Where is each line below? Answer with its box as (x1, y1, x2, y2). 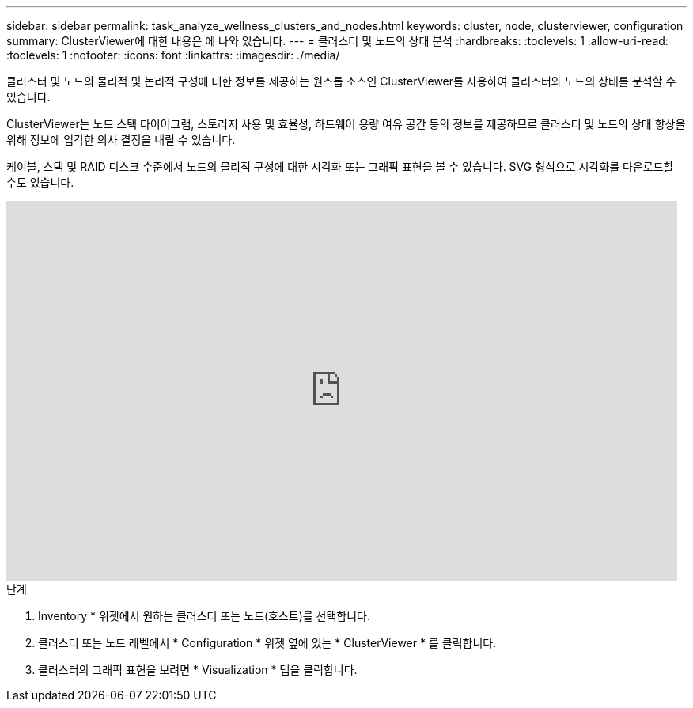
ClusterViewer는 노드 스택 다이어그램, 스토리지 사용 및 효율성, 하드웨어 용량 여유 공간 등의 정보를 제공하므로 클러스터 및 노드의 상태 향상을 (6, 117, 686, 131)
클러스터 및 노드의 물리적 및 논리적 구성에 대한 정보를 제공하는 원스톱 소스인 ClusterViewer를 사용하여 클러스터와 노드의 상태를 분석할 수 (6, 74, 676, 88)
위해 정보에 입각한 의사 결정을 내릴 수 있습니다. (6, 133, 236, 146)
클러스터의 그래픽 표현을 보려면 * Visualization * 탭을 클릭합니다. (38, 663, 358, 676)
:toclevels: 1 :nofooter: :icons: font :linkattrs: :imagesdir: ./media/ (6, 48, 340, 62)
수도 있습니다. (6, 176, 74, 189)
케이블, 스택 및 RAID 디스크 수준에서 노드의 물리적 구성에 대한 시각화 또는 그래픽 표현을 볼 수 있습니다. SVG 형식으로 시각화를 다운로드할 (6, 160, 674, 173)
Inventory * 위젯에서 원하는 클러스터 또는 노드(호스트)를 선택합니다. (38, 609, 370, 623)
